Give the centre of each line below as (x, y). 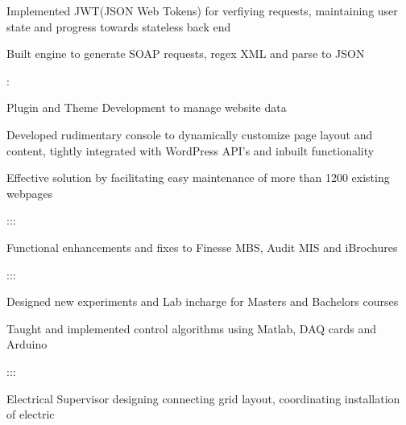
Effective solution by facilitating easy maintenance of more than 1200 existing (198, 177)
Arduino (27, 344)
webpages (30, 193)
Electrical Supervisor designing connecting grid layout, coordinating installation (203, 398)
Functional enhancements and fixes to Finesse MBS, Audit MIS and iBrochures (202, 247)
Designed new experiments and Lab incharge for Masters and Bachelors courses (203, 301)
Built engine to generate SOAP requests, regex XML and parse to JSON (186, 54)
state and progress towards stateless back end (119, 26)
